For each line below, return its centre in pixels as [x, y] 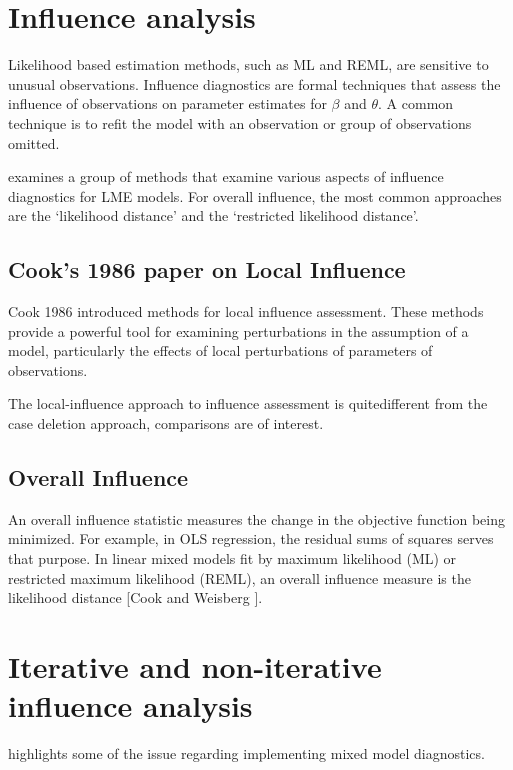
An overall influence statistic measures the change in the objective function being [256, 518]
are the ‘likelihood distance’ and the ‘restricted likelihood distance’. [213, 215]
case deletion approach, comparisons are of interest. [166, 423]
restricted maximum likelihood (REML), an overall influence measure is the [239, 577]
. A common [416, 103]
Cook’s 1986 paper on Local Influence [207, 269]
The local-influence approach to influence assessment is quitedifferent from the [248, 403]
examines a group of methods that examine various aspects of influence [226, 176]
